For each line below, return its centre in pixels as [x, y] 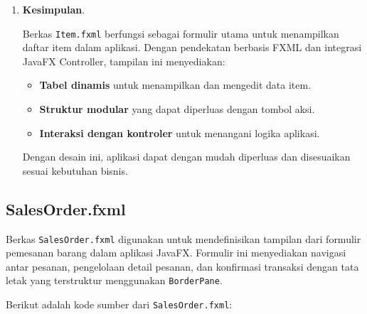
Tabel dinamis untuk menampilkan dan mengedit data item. [175, 85]
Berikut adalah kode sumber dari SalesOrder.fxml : [119, 304]
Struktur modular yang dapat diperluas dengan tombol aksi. [177, 109]
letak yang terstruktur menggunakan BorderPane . [114, 280]
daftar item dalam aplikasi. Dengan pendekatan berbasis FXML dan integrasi [192, 47]
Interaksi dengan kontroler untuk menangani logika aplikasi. [180, 132]
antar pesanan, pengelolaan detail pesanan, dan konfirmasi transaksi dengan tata [182, 266]
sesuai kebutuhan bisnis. [75, 170]
